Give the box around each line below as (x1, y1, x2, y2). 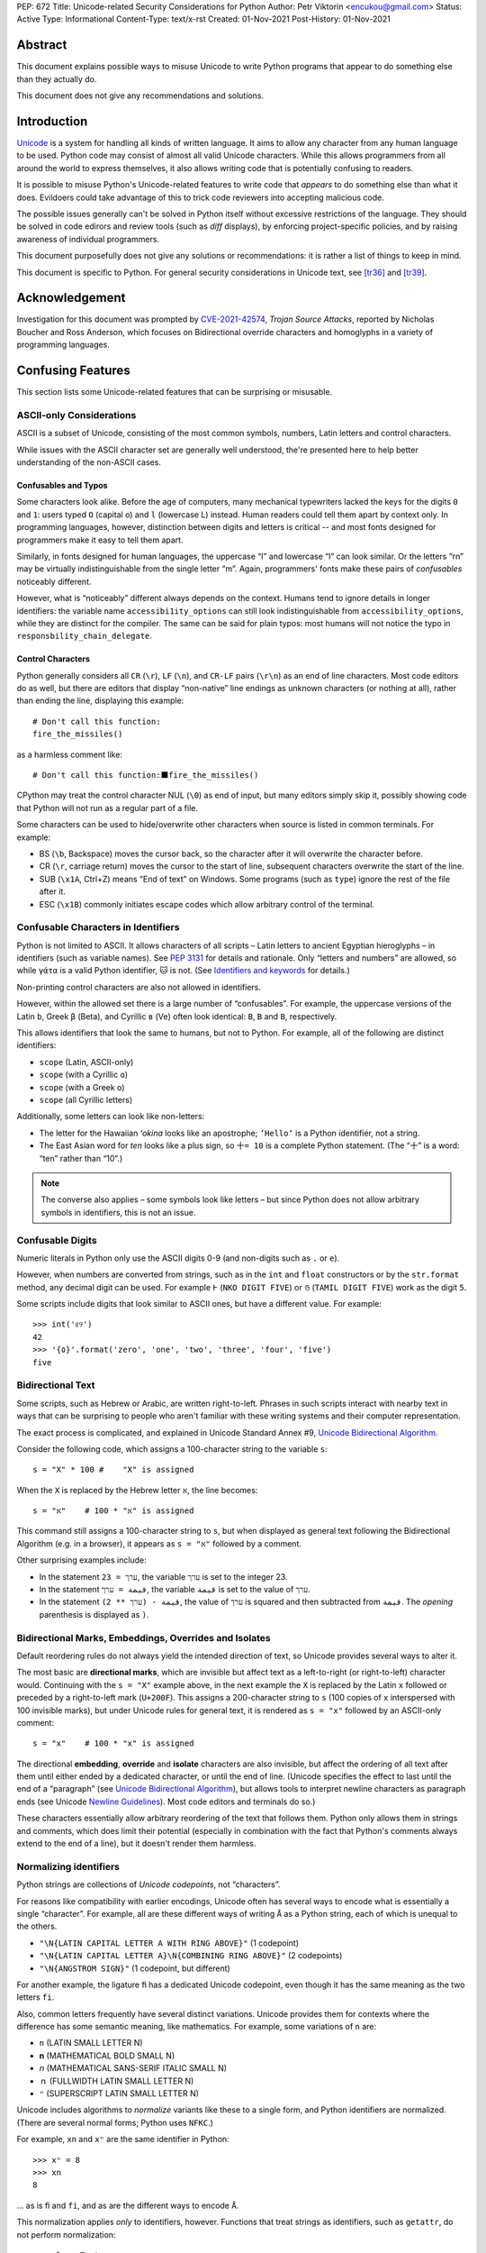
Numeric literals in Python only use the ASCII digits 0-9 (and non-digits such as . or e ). (16, 1253, 340, 1263)
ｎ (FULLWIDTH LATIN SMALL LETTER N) (39, 2075, 194, 2086)
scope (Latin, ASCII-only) (39, 1056, 134, 1067)
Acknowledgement (16, 290, 126, 306)
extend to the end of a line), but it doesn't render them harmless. (16, 1838, 256, 1849)
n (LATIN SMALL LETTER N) (39, 2038, 143, 2048)
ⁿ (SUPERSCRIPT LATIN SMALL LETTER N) (39, 2088, 200, 2099)
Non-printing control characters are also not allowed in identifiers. (16, 981, 261, 992)
